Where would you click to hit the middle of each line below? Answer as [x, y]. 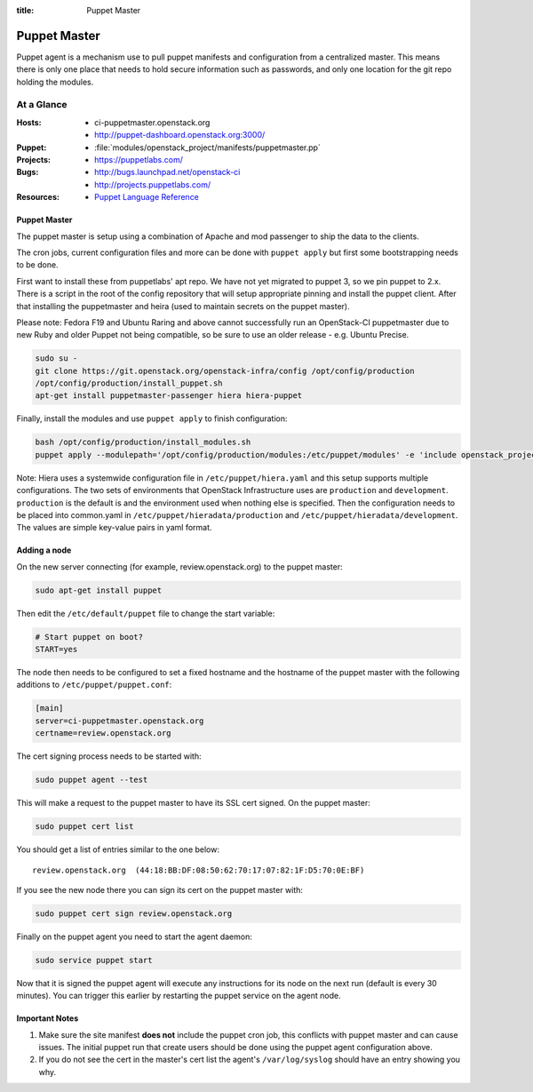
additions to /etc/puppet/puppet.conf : [94, 685]
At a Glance [42, 105]
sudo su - [56, 359]
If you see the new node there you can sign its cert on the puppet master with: [160, 889]
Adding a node [44, 550]
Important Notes [48, 1018]
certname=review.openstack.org [103, 733]
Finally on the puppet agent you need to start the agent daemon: [134, 937]
